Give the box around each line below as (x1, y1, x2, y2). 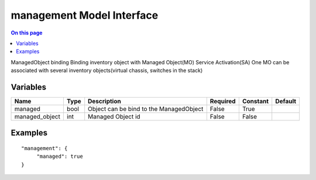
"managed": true (36, 153, 83, 160)
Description (88, 97, 121, 105)
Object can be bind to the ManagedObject (88, 105, 204, 113)
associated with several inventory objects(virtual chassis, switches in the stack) (11, 67, 203, 74)
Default (275, 97, 297, 105)
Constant (242, 97, 269, 105)
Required (209, 97, 236, 105)
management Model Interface (11, 9, 159, 22)
